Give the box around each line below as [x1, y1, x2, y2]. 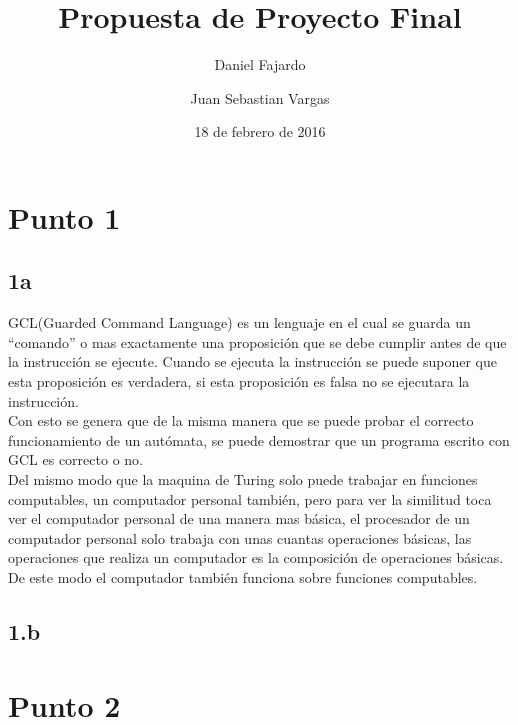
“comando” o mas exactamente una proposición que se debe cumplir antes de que [8, 331, 507, 352]
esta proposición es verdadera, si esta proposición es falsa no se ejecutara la [8, 371, 470, 392]
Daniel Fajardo [214, 54, 306, 75]
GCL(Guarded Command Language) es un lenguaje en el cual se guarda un [8, 312, 471, 333]
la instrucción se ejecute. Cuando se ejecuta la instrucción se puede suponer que [8, 351, 497, 372]
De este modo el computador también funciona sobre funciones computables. [8, 567, 478, 588]
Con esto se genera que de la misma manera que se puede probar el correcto [8, 410, 474, 431]
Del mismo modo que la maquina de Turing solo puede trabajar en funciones [8, 469, 478, 490]
